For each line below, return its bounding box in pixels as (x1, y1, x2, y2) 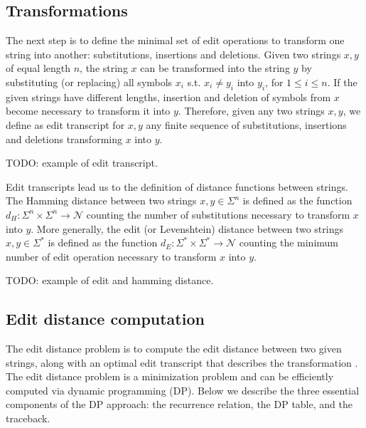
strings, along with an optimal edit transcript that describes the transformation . (6, 355, 358, 370)
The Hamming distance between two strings (6, 193, 197, 208)
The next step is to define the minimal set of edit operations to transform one (6, 33, 345, 48)
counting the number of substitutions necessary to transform (86, 207, 350, 221)
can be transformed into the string (140, 61, 290, 75)
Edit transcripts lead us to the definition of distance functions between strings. (6, 179, 348, 194)
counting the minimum (239, 235, 338, 250)
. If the (327, 74, 357, 89)
